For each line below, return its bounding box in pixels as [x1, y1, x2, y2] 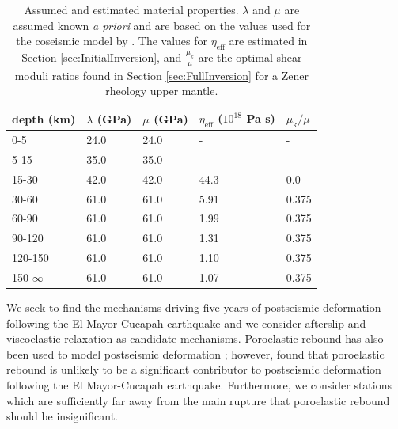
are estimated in [229, 32, 308, 49]
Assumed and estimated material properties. [24, 2, 239, 17]
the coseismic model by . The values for [16, 32, 208, 49]
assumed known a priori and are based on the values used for [13, 17, 311, 33]
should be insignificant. [6, 408, 118, 424]
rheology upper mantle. [105, 82, 218, 99]
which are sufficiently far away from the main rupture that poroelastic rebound [6, 392, 390, 408]
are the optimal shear [198, 48, 302, 65]
